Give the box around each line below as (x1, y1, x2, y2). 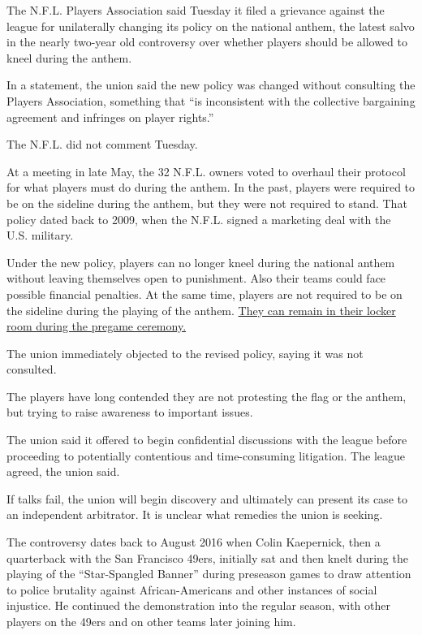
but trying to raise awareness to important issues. (6, 404, 253, 421)
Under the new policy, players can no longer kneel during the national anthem (6, 253, 395, 270)
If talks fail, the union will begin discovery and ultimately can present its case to (6, 490, 407, 507)
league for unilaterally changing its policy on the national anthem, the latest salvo (6, 17, 415, 34)
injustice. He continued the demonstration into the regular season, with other (6, 597, 390, 614)
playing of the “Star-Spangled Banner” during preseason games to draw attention (6, 565, 411, 582)
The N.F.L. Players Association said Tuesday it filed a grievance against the (6, 2, 385, 18)
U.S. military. (6, 227, 74, 244)
